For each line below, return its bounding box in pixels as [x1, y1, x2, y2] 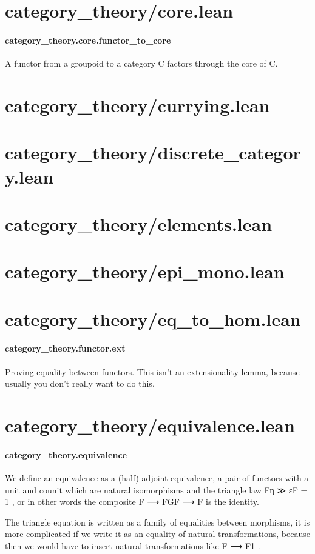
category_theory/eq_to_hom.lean [5, 306, 301, 331]
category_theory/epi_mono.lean [5, 259, 285, 284]
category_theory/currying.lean [5, 92, 270, 117]
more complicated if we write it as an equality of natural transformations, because [5, 527, 310, 540]
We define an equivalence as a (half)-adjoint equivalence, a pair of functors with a [5, 471, 309, 484]
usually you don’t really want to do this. [5, 377, 155, 390]
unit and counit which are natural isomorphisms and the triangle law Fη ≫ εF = [5, 483, 308, 496]
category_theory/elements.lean [5, 211, 273, 236]
